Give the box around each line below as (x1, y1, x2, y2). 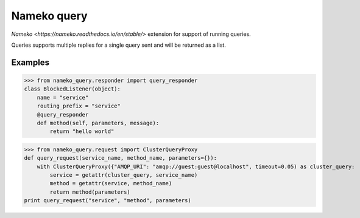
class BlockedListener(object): (24, 86, 121, 92)
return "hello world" (49, 128, 115, 135)
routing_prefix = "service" (37, 103, 121, 109)
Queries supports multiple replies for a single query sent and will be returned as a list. (11, 41, 227, 49)
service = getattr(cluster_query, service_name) (49, 172, 198, 179)
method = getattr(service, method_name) (49, 180, 172, 187)
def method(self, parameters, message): (37, 119, 160, 126)
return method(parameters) (49, 188, 130, 196)
